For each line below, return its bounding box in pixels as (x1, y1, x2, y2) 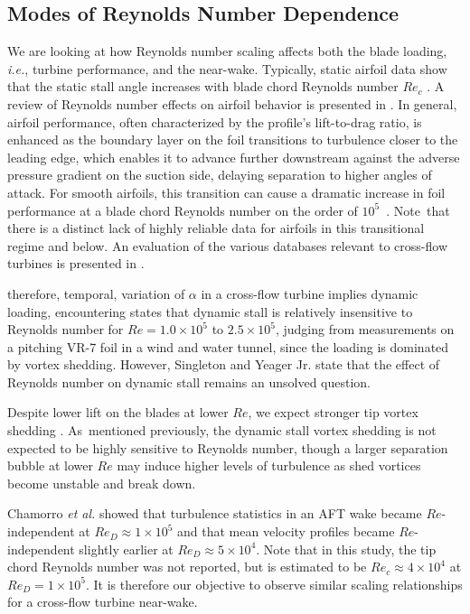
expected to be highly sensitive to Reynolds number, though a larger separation (7, 438, 448, 457)
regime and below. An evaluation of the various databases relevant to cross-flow (7, 236, 448, 255)
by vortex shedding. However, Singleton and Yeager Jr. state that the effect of (7, 355, 440, 374)
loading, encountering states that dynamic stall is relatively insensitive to (7, 302, 413, 321)
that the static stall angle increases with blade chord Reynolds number (7, 77, 399, 96)
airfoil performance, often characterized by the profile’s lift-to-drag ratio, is (7, 112, 422, 131)
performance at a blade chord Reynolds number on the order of (7, 200, 358, 219)
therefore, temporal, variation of (7, 284, 185, 302)
